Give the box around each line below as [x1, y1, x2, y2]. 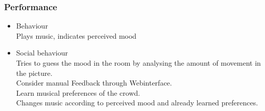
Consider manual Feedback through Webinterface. [16, 77, 172, 88]
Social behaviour [16, 47, 68, 58]
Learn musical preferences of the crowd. [16, 87, 140, 98]
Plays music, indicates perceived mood [16, 30, 137, 41]
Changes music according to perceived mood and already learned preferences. [16, 97, 258, 108]
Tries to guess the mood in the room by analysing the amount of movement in [16, 58, 261, 68]
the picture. [16, 67, 53, 78]
